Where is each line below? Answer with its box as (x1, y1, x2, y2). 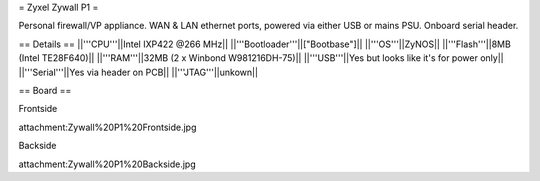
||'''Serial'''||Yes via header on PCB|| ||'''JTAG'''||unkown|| (18, 66, 259, 78)
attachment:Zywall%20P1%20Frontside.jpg (18, 121, 197, 133)
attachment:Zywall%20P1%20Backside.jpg (18, 158, 196, 170)
